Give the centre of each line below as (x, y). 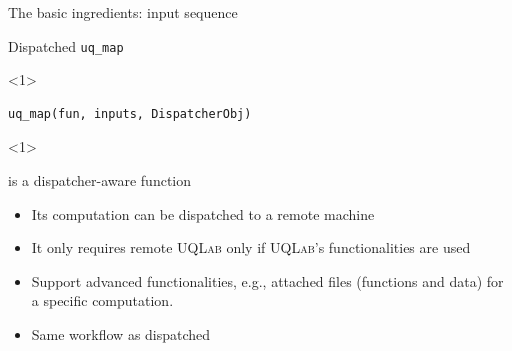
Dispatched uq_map (66, 45)
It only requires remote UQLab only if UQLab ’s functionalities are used (251, 247)
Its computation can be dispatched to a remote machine (203, 213)
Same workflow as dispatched (121, 334)
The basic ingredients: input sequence (123, 12)
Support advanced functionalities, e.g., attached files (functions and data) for (267, 280)
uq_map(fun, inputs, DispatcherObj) (130, 113)
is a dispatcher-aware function (100, 180)
